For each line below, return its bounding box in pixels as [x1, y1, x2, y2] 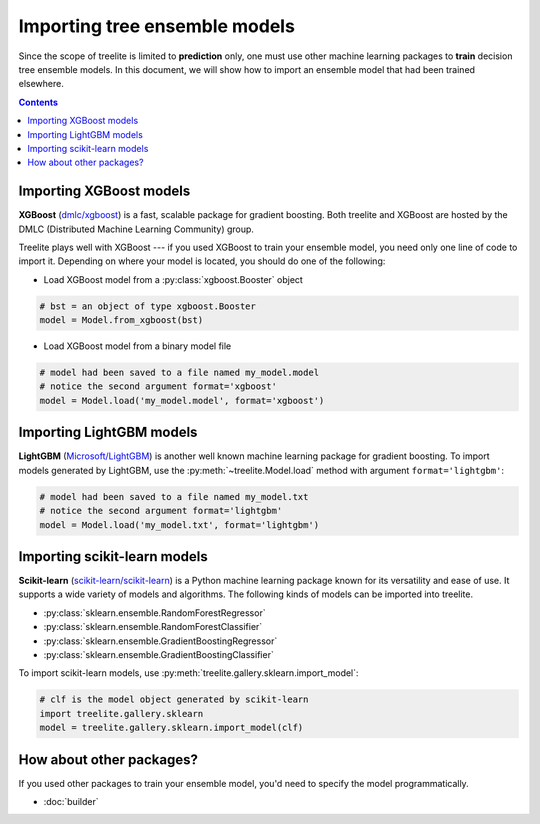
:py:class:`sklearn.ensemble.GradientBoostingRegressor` [43, 635, 278, 647]
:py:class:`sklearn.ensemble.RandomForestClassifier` [43, 621, 263, 633]
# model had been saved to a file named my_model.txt [39, 491, 309, 502]
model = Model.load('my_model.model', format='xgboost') [39, 395, 325, 406]
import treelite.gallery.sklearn [39, 708, 204, 719]
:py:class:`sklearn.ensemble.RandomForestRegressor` [43, 606, 266, 619]
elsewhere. [18, 78, 64, 90]
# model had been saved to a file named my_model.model [39, 367, 320, 379]
